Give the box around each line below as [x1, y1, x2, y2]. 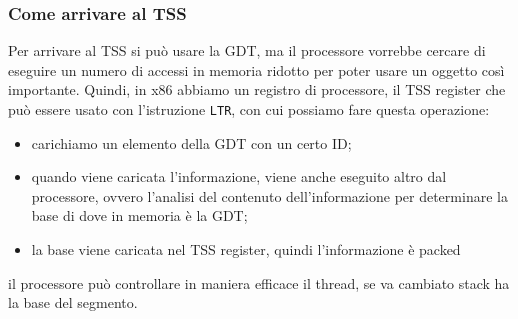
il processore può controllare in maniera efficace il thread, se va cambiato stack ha [8, 272, 510, 293]
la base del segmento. [8, 292, 138, 313]
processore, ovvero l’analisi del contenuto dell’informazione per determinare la [31, 185, 508, 206]
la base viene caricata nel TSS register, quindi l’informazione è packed [31, 239, 461, 260]
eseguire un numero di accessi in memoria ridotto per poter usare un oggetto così [8, 59, 505, 80]
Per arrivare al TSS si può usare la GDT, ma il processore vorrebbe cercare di [8, 40, 486, 61]
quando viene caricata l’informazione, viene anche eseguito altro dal [31, 166, 447, 187]
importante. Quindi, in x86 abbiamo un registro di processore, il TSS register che [8, 79, 506, 100]
